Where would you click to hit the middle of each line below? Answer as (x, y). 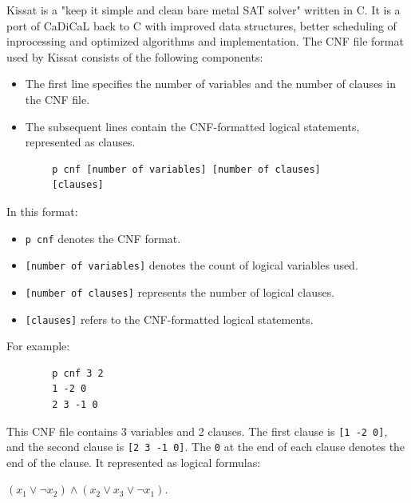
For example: (38, 346)
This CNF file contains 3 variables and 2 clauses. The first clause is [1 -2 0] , (197, 431)
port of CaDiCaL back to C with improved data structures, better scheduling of (202, 25)
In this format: (42, 211)
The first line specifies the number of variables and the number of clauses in (210, 84)
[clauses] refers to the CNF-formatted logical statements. (169, 319)
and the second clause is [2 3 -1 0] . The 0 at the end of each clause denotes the (206, 447)
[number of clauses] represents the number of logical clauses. (180, 291)
